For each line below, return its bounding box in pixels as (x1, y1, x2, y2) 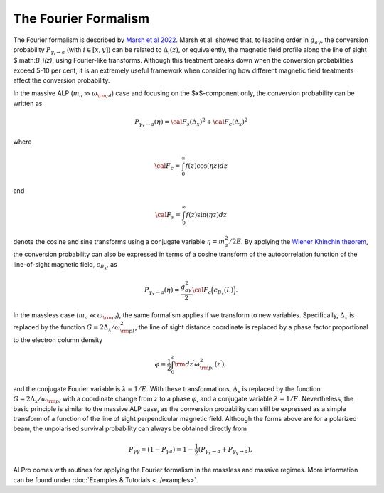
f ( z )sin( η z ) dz (186, 211, 228, 218)
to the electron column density (13, 336, 103, 344)
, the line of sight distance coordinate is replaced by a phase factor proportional (134, 323, 368, 332)
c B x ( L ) (213, 285, 234, 297)
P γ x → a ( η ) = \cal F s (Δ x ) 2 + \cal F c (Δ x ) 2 (134, 117, 248, 128)
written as (13, 99, 43, 107)
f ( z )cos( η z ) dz (185, 162, 228, 170)
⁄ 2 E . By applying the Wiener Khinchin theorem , (230, 237, 369, 245)
